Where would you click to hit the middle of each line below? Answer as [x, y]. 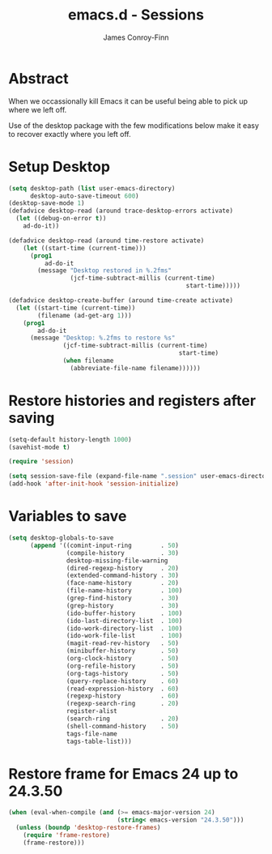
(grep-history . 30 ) [123, 605]
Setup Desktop [59, 167]
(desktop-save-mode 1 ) [47, 203]
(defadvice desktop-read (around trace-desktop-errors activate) [121, 211]
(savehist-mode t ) [39, 447]
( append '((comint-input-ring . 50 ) [104, 545]
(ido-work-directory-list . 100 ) [124, 628]
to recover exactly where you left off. [70, 134]
